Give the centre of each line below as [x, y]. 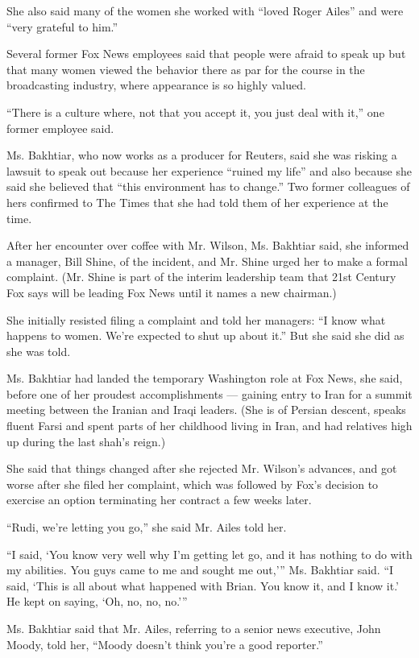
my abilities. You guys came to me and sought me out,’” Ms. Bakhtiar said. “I [200, 570]
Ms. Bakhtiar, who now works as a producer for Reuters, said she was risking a [202, 155]
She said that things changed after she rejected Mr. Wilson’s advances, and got [202, 468]
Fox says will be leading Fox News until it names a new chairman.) [172, 292]
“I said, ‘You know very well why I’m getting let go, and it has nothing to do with [209, 554]
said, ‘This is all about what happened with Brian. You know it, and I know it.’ [203, 585]
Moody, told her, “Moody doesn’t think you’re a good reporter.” [165, 644]
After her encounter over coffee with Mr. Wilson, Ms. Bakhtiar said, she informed [208, 245]
